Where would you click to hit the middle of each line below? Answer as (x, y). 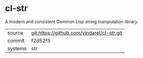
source (15, 33)
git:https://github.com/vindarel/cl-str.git (77, 33)
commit (16, 40)
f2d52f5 (41, 40)
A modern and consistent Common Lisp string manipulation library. (72, 22)
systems (17, 48)
